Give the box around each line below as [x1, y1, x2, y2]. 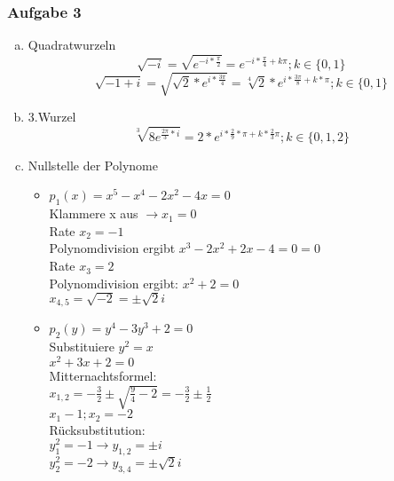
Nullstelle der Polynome [28, 155, 158, 174]
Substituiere [49, 337, 114, 356]
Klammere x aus [49, 204, 138, 223]
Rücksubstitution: [49, 420, 146, 438]
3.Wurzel [28, 107, 76, 126]
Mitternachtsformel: [49, 366, 157, 384]
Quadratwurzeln [28, 35, 116, 54]
